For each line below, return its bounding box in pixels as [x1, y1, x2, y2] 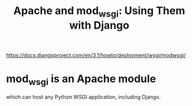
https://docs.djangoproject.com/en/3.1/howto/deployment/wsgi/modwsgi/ [6, 52, 186, 59]
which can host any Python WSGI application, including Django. [6, 94, 161, 101]
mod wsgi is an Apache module [6, 72, 157, 87]
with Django [69, 19, 130, 32]
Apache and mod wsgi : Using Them [13, 4, 186, 19]
